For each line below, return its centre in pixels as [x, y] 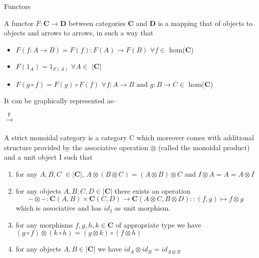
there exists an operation [152, 190]
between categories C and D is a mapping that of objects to [161, 23]
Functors [17, 6]
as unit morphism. [142, 208]
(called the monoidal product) [204, 147]
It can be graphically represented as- [60, 101]
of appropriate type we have [158, 224]
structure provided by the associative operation [76, 147]
